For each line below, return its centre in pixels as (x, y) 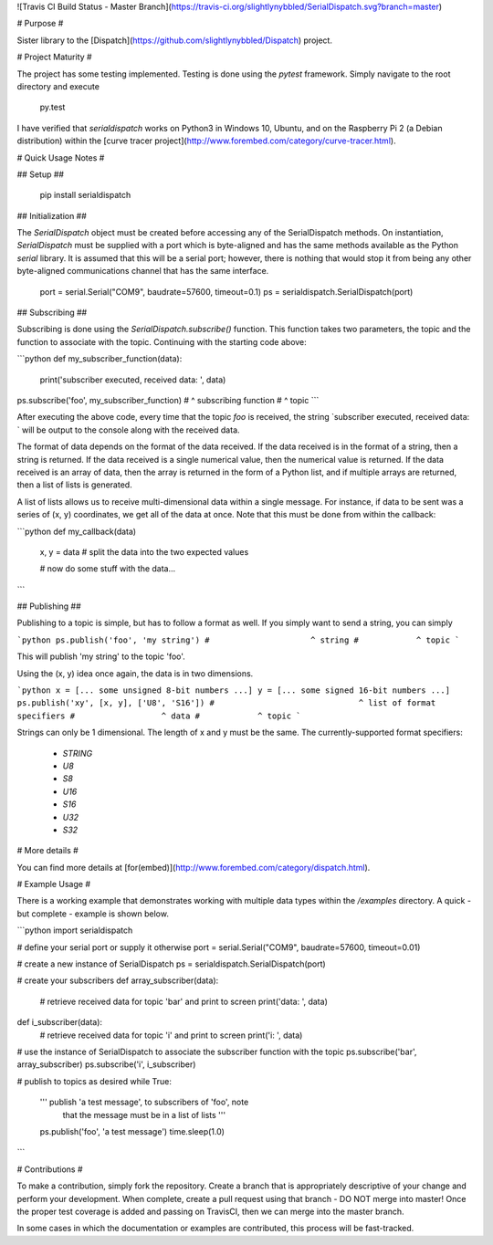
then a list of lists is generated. (74, 485)
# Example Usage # (54, 884)
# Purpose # (40, 24)
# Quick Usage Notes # (61, 157)
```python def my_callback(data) (77, 531)
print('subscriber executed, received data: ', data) (133, 380)
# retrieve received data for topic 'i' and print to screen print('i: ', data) (171, 1035)
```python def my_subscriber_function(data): (100, 359)
